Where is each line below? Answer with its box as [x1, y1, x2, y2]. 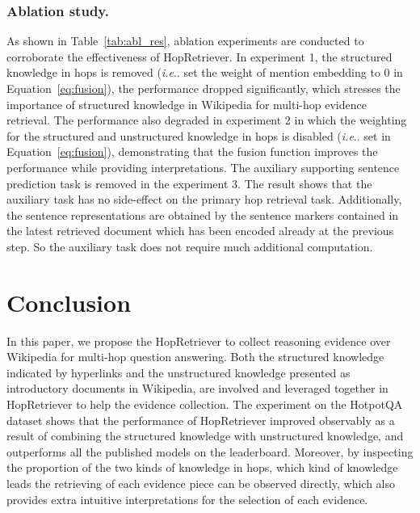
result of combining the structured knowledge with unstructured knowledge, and [6, 427, 404, 444]
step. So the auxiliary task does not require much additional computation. [6, 238, 373, 254]
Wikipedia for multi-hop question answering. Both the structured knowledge [6, 348, 384, 365]
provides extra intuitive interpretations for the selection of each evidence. [6, 490, 368, 507]
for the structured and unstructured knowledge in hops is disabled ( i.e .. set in [6, 127, 391, 144]
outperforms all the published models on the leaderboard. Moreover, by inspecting [6, 443, 414, 460]
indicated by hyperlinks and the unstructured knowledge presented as [6, 364, 351, 381]
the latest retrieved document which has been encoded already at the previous [6, 222, 394, 239]
